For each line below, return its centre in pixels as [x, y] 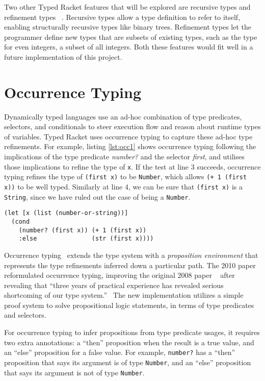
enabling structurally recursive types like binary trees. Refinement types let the [128, 27]
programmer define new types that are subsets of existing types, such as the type [131, 37]
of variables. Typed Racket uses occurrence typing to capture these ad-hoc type [128, 136]
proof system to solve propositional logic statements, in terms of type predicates [129, 305]
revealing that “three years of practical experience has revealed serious [114, 285]
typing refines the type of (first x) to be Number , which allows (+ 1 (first [126, 176]
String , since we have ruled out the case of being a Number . [97, 196]
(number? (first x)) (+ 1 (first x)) [83, 230]
